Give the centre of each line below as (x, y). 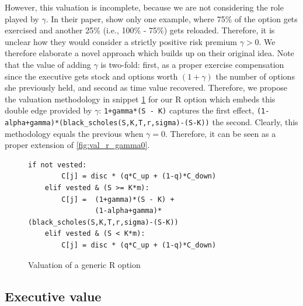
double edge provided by (48, 110)
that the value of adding (48, 64)
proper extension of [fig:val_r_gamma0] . (77, 145)
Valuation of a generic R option (84, 264)
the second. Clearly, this (255, 122)
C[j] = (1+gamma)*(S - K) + (118, 199)
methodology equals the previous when (74, 133)
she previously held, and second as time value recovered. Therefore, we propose (146, 87)
